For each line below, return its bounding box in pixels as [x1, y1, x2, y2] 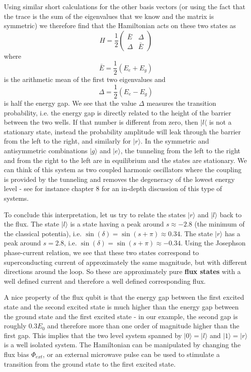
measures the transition [146, 98, 216, 108]
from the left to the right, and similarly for [4, 136, 131, 146]
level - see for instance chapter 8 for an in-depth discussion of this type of [4, 183, 222, 194]
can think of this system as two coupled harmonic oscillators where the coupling [4, 164, 242, 175]
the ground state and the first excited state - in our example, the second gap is [4, 311, 238, 321]
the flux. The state [4, 219, 60, 229]
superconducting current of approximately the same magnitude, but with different [4, 257, 248, 267]
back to [220, 209, 242, 219]
